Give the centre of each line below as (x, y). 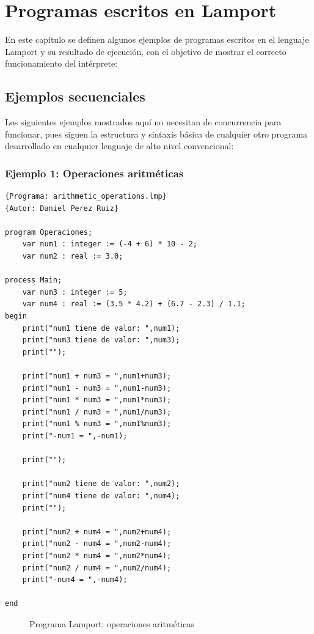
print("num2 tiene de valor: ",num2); (101, 484)
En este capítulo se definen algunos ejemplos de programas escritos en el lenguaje (157, 39)
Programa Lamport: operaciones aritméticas (112, 623)
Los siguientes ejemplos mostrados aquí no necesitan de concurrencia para (143, 122)
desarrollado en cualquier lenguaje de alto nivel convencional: (119, 146)
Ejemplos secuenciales (75, 96)
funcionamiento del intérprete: (61, 63)
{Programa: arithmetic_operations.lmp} (86, 197)
